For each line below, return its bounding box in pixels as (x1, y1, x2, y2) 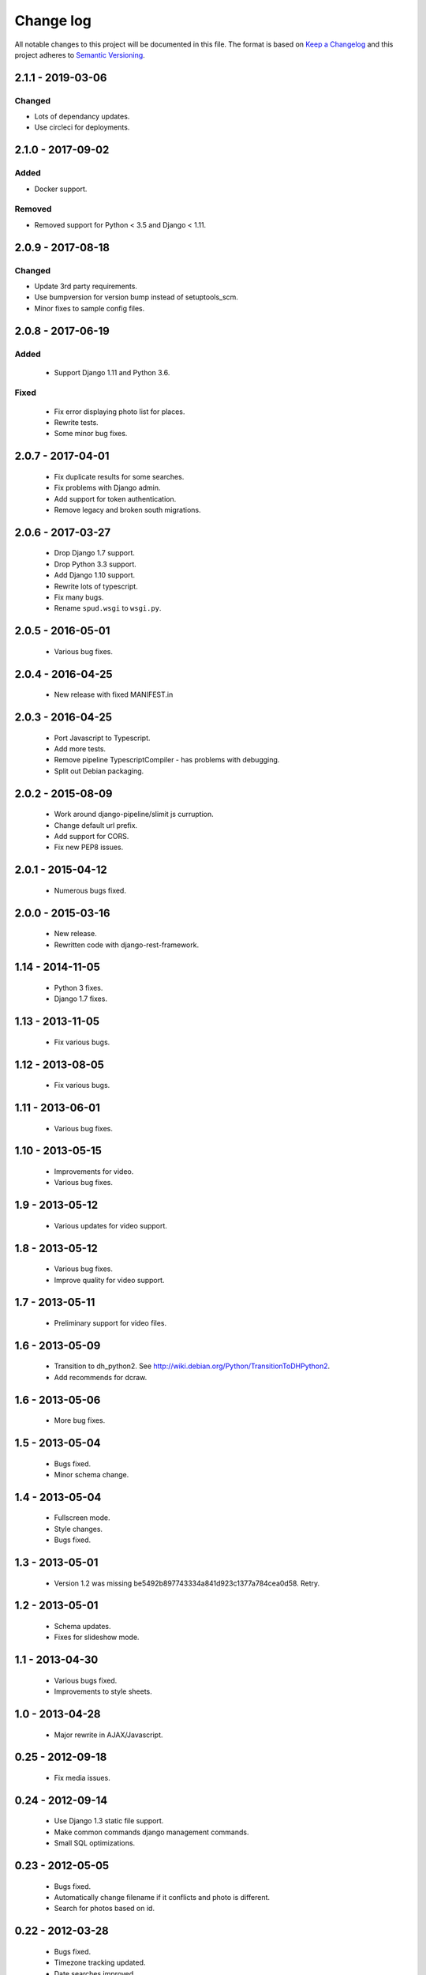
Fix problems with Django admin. (54, 483, 161, 493)
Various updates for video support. (54, 1221, 167, 1230)
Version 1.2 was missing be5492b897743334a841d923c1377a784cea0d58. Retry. (54, 1578, 320, 1588)
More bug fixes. (54, 1416, 106, 1425)
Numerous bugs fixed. (54, 886, 126, 895)
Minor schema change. (54, 1469, 129, 1479)
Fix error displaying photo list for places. (54, 407, 185, 416)
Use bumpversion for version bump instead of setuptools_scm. (34, 292, 238, 302)
